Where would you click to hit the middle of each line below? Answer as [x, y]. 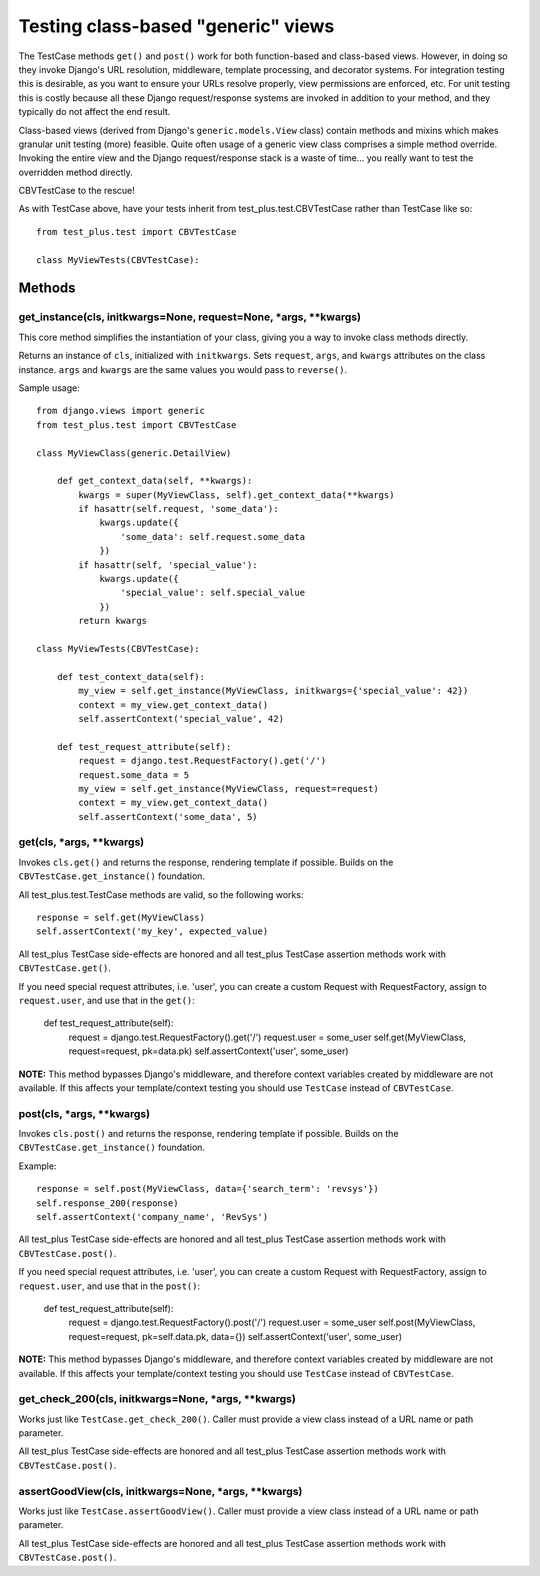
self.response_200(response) [107, 1203]
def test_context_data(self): [130, 676]
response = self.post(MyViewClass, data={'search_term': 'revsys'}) [207, 1189]
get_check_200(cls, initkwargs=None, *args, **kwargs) [157, 1399]
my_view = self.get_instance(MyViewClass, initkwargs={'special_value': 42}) [273, 691]
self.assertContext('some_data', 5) [168, 816]
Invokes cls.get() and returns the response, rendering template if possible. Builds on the [206, 862]
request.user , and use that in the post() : [109, 1286]
